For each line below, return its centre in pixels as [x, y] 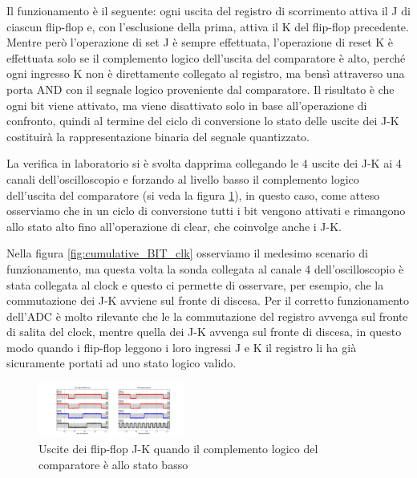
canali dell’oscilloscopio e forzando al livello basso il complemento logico [183, 178]
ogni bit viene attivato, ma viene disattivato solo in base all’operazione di [187, 105]
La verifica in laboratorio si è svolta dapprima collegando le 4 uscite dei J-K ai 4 [204, 163]
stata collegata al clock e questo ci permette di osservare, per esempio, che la [195, 284]
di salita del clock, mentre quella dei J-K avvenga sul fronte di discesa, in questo [204, 332]
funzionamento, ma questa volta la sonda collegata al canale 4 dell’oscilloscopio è [205, 268]
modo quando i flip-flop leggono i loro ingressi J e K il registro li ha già [182, 347]
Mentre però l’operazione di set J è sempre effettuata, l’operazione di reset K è [200, 42]
